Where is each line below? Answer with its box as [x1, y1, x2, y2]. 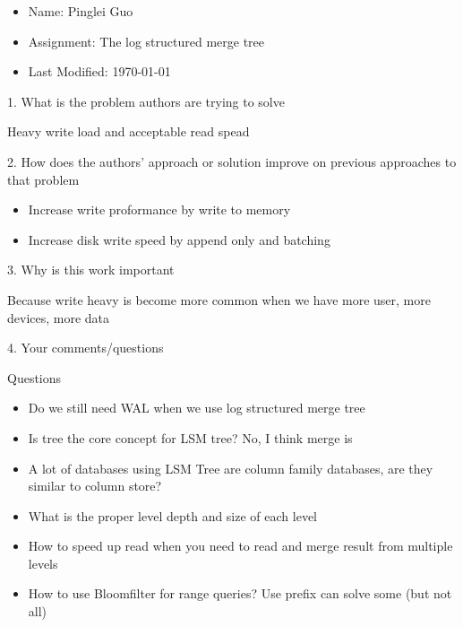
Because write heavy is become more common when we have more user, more [7, 290, 431, 309]
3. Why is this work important [7, 260, 175, 279]
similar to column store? [28, 476, 162, 495]
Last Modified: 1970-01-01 [28, 62, 171, 81]
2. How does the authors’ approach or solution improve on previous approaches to [7, 152, 457, 170]
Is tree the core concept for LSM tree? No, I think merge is [28, 428, 353, 447]
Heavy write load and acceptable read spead [7, 122, 250, 141]
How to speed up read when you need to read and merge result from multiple [28, 536, 453, 555]
